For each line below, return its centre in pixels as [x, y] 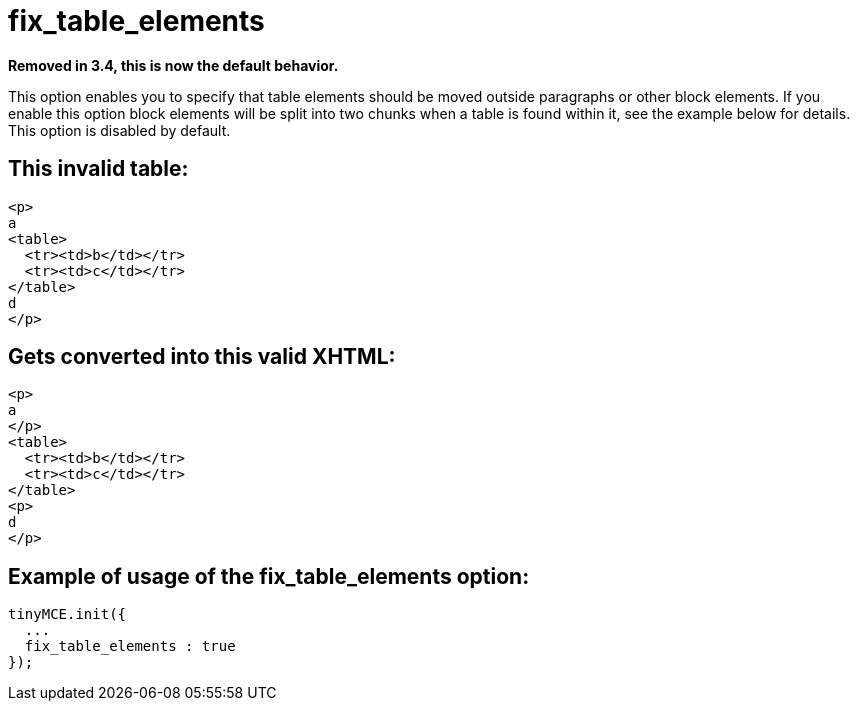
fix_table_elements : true [130, 646]
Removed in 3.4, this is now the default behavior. [173, 65]
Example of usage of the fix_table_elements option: [269, 576]
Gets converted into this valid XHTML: [202, 357]
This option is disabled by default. [119, 130]
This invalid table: [98, 169]
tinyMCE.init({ [67, 614]
